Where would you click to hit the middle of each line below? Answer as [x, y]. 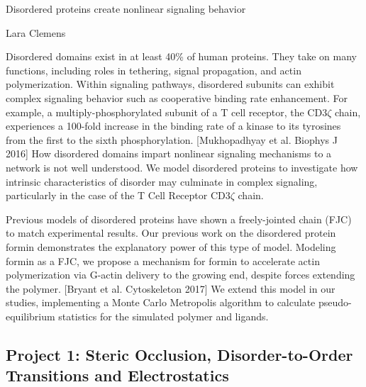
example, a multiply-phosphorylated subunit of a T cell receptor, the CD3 [167, 112]
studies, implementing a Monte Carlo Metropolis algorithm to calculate [161, 302]
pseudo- [335, 302]
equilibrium [30, 316]
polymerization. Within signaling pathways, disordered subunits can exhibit [170, 84]
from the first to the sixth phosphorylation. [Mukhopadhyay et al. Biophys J [172, 139]
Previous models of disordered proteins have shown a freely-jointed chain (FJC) [179, 219]
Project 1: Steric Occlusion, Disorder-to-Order [179, 354]
